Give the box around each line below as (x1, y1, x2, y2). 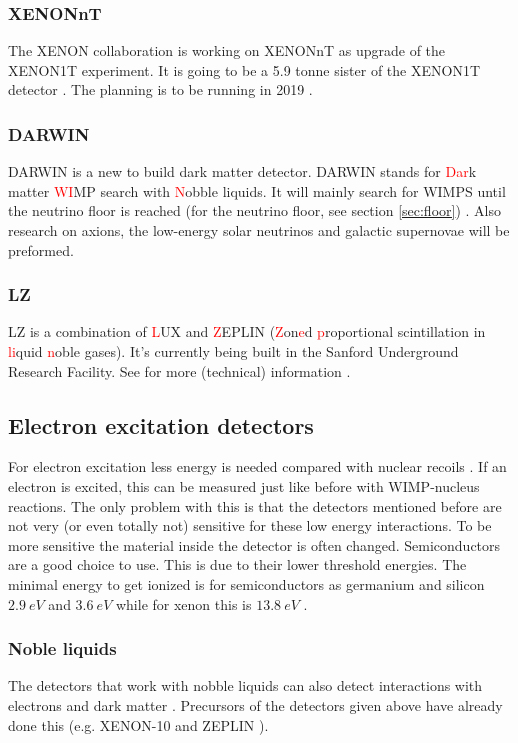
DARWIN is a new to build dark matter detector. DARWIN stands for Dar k (8, 161, 477, 182)
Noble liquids (8, 636, 117, 661)
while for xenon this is (115, 593, 252, 614)
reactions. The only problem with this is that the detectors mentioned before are (8, 495, 502, 516)
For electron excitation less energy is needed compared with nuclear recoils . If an (8, 456, 507, 477)
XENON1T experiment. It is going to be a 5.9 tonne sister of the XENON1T (8, 59, 481, 80)
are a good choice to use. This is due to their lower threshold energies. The (8, 554, 467, 575)
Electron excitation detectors (8, 409, 314, 440)
